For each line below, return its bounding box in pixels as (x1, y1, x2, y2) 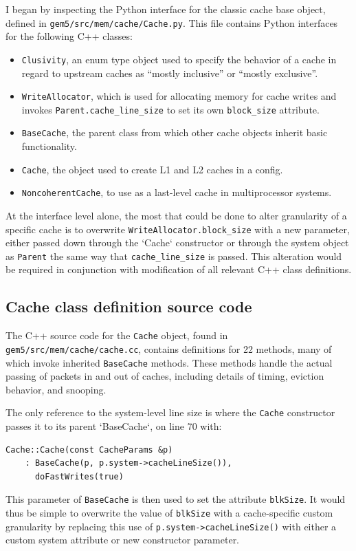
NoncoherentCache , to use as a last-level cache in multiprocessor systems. (21, 185, 332, 199)
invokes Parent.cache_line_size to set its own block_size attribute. (21, 102, 320, 116)
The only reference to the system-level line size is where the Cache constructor (5, 405, 335, 420)
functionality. (21, 139, 77, 153)
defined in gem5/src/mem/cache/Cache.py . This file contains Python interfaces (5, 15, 338, 30)
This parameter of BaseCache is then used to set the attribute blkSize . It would (5, 492, 346, 506)
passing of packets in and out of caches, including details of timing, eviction (5, 369, 324, 383)
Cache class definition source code (5, 296, 252, 317)
